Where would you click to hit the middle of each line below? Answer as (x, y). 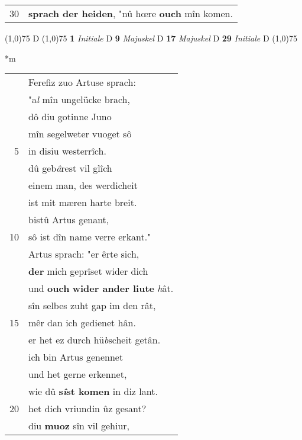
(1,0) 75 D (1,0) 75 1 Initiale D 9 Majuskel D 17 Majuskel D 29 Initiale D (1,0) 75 (151, 38)
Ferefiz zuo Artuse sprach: (82, 82)
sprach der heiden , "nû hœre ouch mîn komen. (131, 13)
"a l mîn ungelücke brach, (79, 99)
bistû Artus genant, (69, 220)
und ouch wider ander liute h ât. (101, 288)
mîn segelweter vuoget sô (80, 134)
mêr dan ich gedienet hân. (82, 323)
